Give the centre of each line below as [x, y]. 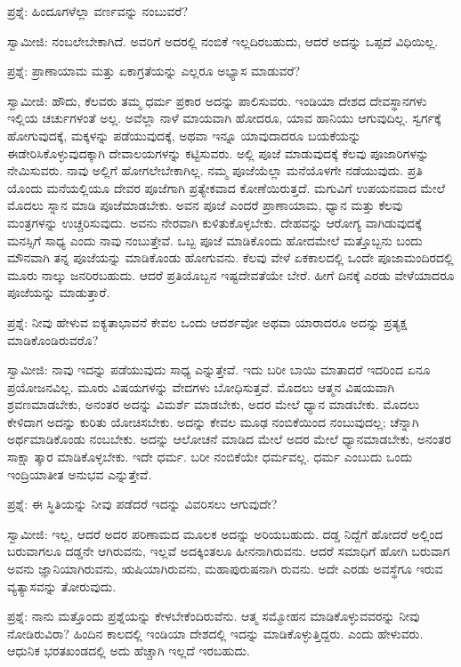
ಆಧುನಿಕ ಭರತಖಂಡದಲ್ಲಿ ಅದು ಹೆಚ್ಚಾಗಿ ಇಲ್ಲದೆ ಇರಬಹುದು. [129, 651]
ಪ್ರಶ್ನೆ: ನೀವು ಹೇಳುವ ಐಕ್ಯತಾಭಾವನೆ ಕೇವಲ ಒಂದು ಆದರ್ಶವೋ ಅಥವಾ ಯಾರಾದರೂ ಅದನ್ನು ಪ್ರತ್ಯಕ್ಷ [207, 321]
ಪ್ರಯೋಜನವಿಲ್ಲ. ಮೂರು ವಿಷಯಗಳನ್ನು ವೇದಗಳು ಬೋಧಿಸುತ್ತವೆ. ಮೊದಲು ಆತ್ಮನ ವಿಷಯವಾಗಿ [201, 386]
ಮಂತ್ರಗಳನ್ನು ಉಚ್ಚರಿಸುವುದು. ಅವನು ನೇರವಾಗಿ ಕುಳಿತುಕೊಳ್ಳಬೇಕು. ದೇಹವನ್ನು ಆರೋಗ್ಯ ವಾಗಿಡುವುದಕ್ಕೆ [214, 222]
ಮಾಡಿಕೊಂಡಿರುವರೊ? [53, 339]
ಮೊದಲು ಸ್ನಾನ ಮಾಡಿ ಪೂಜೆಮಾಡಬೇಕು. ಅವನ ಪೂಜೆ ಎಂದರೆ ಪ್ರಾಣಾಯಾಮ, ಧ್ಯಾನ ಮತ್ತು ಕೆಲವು [205, 205]
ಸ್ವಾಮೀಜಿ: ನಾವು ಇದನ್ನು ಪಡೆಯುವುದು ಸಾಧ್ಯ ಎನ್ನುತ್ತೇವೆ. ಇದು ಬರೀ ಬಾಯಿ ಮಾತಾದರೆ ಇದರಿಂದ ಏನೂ [219, 370]
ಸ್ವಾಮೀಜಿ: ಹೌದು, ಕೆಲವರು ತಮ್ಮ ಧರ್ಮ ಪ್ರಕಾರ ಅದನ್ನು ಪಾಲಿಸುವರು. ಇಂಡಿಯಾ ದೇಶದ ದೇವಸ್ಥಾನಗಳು [217, 100]
